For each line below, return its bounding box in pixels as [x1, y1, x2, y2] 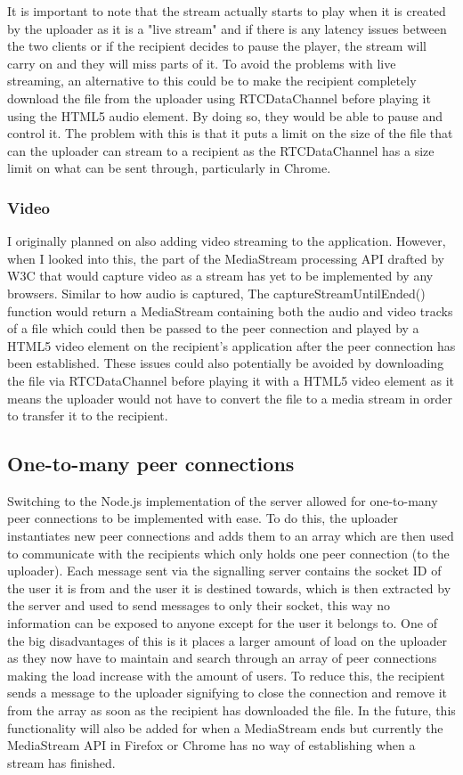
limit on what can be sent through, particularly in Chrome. [7, 159, 331, 177]
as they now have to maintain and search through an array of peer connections [7, 649, 437, 667]
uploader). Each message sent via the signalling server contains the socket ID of [7, 561, 442, 580]
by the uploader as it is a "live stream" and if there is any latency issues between [7, 19, 447, 37]
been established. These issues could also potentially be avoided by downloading [7, 354, 444, 372]
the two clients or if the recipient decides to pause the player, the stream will [7, 37, 426, 55]
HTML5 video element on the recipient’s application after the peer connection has [7, 336, 456, 355]
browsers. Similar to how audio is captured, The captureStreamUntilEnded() [7, 283, 426, 302]
